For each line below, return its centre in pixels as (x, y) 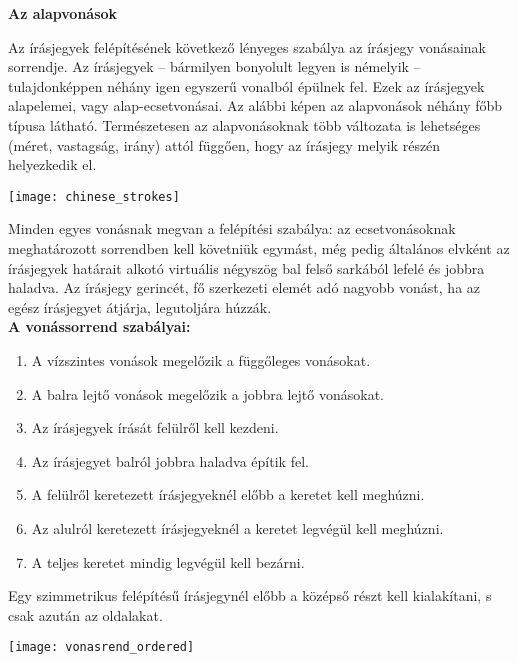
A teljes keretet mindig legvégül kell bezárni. (168, 561)
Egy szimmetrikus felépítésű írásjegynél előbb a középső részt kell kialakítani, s (250, 595)
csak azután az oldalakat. (85, 614)
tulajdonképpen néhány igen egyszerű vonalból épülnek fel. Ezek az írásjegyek (246, 85)
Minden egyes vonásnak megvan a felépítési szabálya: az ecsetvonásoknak (232, 228)
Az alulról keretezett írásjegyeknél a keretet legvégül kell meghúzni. (237, 527)
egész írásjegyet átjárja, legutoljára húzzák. (140, 306)
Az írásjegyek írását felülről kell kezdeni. (155, 427)
